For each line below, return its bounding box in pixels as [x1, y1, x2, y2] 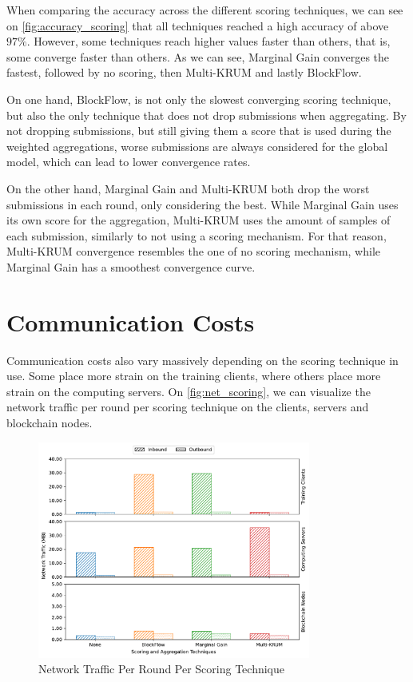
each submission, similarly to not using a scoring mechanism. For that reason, [6, 227, 387, 244]
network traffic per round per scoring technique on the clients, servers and [6, 398, 369, 415]
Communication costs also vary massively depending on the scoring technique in [6, 351, 399, 368]
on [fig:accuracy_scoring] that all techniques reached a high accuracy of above [6, 17, 389, 34]
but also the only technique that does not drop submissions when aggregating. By [6, 106, 407, 123]
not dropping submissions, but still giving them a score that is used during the [6, 122, 391, 139]
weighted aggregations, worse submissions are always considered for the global [6, 137, 388, 154]
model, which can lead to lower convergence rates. [6, 153, 251, 170]
